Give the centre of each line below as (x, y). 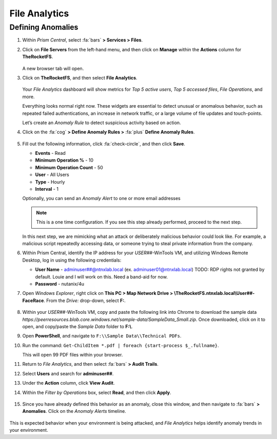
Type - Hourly (50, 182)
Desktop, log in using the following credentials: (72, 260)
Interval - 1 (47, 189)
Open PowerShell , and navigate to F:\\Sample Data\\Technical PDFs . (102, 336)
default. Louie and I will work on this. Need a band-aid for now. (101, 276)
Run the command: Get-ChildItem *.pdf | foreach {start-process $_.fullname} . (121, 345)
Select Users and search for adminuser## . (68, 373)
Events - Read (51, 153)
